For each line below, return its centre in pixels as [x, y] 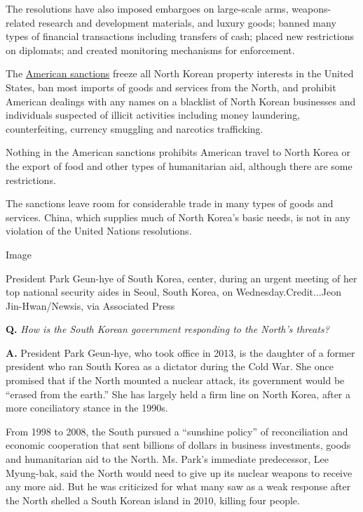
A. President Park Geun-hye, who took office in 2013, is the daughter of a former [180, 352]
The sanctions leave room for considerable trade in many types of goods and [170, 203]
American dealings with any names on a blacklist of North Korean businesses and [181, 101]
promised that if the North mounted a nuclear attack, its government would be [175, 380]
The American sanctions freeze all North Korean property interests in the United [180, 73]
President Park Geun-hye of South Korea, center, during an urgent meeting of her [181, 278]
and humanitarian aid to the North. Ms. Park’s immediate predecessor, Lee [167, 459]
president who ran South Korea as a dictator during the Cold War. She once [170, 366]
